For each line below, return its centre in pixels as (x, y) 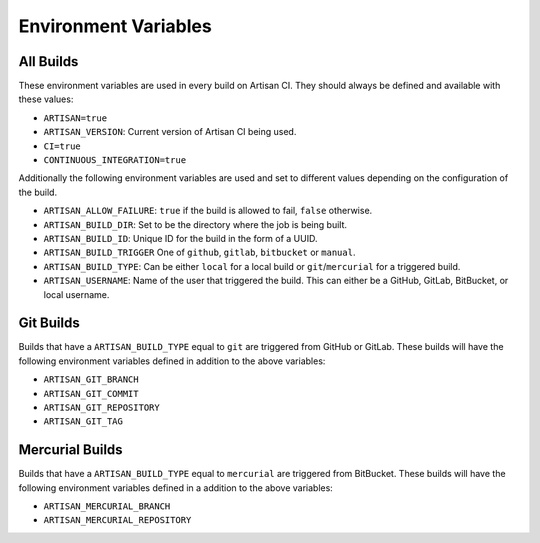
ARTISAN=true (75, 118)
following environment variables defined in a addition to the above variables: (176, 487)
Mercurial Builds (71, 450)
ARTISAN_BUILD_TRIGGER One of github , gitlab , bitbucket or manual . (199, 252)
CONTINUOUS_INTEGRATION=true (115, 160)
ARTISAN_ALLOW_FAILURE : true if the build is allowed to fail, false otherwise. (208, 211)
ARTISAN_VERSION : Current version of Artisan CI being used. (170, 132)
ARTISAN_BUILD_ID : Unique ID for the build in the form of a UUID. (180, 238)
